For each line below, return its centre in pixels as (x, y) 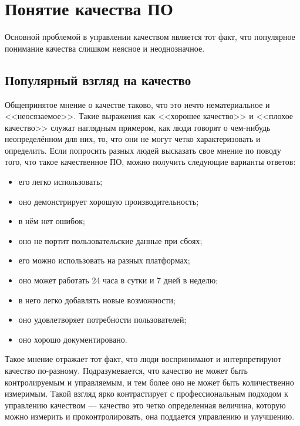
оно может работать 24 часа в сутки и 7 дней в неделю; (118, 280)
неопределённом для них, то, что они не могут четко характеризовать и (133, 139)
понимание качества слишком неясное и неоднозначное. (105, 48)
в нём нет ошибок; (52, 221)
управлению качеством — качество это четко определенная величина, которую (145, 405)
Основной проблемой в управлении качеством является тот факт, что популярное (150, 37)
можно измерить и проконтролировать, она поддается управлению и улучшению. (150, 416)
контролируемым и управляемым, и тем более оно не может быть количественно (149, 382)
